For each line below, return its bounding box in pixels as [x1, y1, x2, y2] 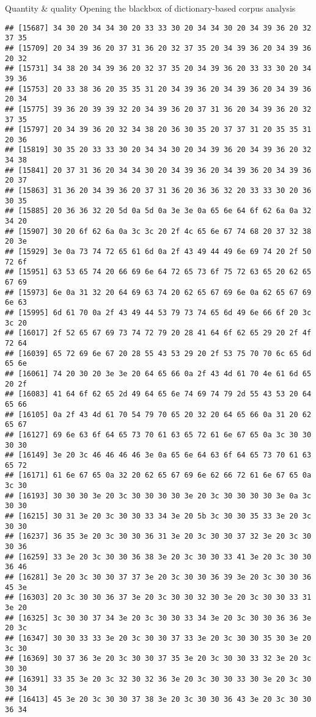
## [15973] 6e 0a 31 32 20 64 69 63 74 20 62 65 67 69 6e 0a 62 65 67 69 [5, 288, 312, 297]
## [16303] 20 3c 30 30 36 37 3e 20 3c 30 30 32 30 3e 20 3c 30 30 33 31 [5, 593, 312, 602]
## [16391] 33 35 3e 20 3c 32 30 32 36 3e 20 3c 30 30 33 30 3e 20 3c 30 [5, 674, 312, 683]
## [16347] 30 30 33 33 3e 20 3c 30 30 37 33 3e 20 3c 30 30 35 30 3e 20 [5, 633, 312, 642]
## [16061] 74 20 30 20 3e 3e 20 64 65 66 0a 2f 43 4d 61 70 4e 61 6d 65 [5, 369, 312, 378]
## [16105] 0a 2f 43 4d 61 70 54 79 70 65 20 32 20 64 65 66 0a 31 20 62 [5, 410, 312, 419]
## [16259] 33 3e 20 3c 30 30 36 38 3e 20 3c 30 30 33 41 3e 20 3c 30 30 [5, 552, 312, 561]
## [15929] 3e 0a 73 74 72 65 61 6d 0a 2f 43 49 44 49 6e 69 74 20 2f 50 [5, 247, 312, 257]
